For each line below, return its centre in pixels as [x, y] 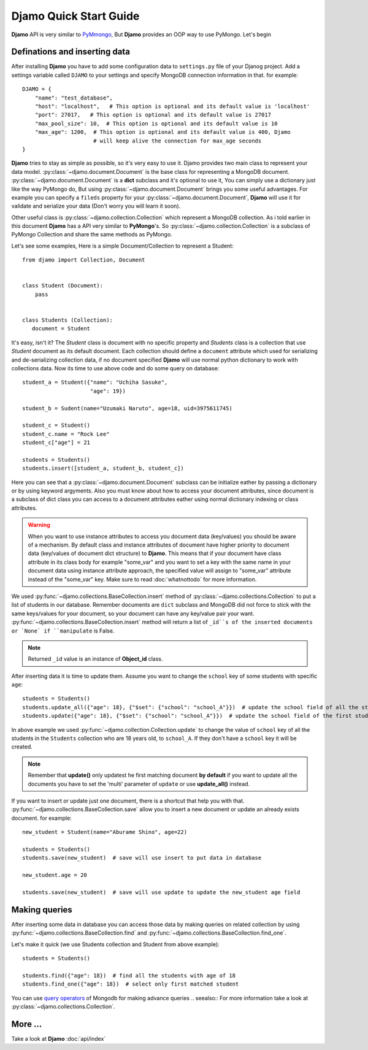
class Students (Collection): [68, 320]
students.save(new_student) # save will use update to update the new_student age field [161, 892]
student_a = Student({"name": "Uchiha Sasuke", [95, 383]
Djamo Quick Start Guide [75, 16]
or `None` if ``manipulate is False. [63, 631]
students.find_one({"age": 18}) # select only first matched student [131, 984]
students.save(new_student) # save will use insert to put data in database [142, 858]
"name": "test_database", [74, 98]
